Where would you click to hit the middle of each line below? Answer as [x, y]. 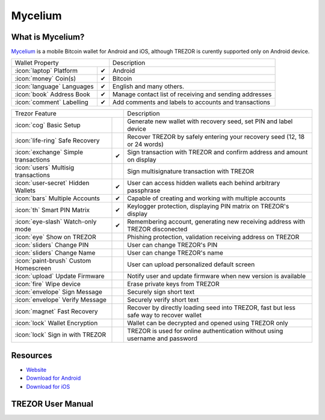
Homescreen [33, 269]
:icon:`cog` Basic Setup [48, 125]
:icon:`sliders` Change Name [55, 253]
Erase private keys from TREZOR [173, 284]
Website [36, 370]
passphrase [144, 190]
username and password [162, 338]
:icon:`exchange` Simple [49, 152]
